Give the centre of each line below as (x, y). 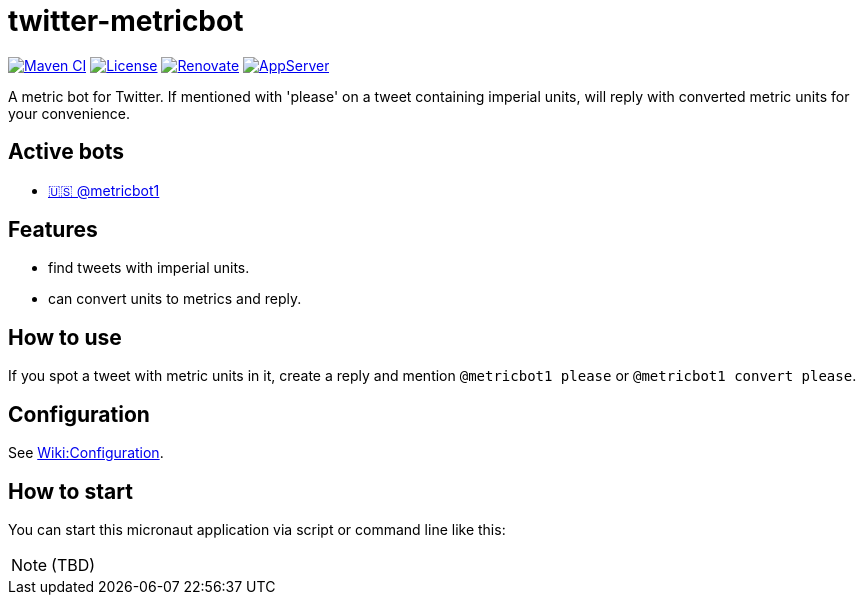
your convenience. (69, 113)
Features (53, 230)
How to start (70, 491)
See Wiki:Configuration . (86, 453)
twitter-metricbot (126, 21)
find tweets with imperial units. (149, 268)
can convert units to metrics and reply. (175, 299)
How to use (65, 337)
